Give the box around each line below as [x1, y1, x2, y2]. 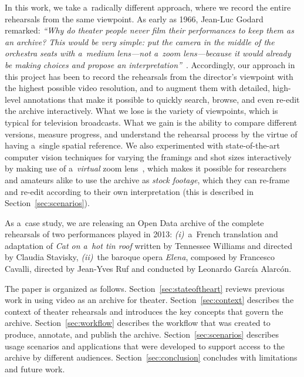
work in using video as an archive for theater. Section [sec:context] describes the [5, 294, 294, 306]
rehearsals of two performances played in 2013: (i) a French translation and [5, 228, 278, 240]
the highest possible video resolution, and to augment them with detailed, [5, 82, 270, 94]
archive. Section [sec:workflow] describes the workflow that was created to [5, 317, 271, 329]
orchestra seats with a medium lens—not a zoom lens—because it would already [5, 47, 291, 59]
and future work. [5, 362, 65, 375]
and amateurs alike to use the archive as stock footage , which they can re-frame [5, 173, 290, 186]
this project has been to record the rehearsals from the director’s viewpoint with [5, 70, 293, 82]
